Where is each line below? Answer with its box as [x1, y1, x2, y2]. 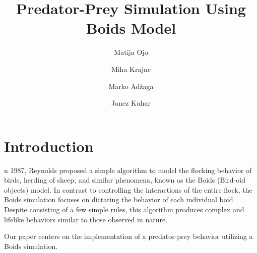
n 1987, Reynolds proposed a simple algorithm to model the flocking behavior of [4, 164, 252, 175]
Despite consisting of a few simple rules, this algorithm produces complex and [4, 204, 244, 214]
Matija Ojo [114, 47, 148, 57]
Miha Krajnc [111, 63, 151, 74]
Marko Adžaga [108, 80, 154, 91]
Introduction [4, 135, 94, 156]
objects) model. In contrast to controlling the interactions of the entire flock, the [4, 184, 252, 195]
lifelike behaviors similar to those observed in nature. [4, 214, 168, 224]
